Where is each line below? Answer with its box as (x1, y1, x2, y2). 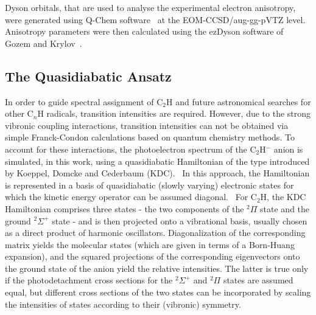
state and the (260, 202, 310, 215)
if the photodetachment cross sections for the (5, 274, 173, 286)
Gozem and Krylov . (5, 36, 82, 49)
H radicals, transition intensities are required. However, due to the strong (37, 107, 311, 120)
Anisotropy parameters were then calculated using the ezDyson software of (5, 25, 284, 38)
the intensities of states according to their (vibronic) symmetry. (5, 297, 241, 310)
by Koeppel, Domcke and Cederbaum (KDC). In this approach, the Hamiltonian (5, 167, 310, 179)
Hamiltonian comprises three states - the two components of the (5, 202, 244, 215)
